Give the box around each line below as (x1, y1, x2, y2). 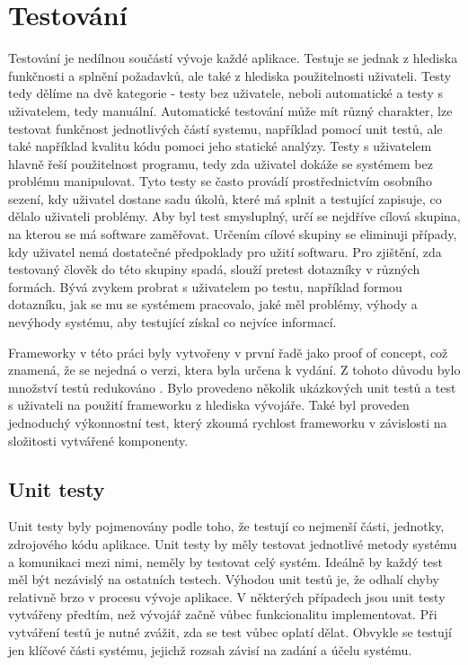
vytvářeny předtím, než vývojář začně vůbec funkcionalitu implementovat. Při (8, 605, 437, 624)
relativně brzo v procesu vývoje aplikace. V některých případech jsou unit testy (8, 587, 446, 606)
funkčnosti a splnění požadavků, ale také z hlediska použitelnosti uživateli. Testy (8, 66, 452, 84)
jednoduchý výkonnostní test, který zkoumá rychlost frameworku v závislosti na (8, 413, 447, 431)
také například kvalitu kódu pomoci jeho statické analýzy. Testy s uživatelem (8, 137, 432, 155)
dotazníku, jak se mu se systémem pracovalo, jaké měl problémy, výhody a (8, 295, 418, 314)
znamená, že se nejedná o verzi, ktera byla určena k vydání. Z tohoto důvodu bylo (8, 360, 461, 379)
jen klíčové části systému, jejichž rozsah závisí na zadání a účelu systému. (8, 640, 412, 659)
